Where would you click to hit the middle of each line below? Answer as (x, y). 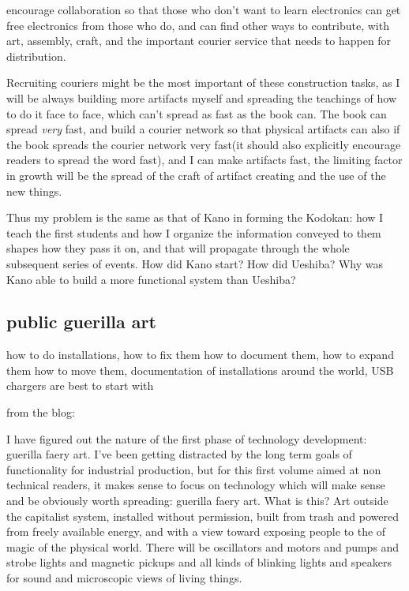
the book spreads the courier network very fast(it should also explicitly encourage (204, 144)
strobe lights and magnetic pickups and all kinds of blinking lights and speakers (199, 562)
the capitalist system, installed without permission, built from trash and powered (203, 516)
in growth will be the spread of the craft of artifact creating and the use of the (196, 175)
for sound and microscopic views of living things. (124, 578)
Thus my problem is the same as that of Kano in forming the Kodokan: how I (195, 217)
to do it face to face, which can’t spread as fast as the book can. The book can (197, 113)
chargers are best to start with (80, 385)
